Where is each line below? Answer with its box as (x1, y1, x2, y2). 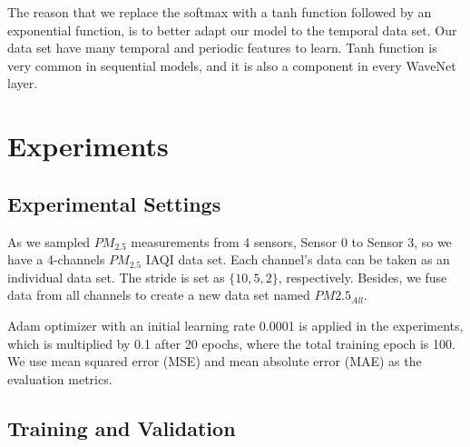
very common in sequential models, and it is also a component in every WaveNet (7, 55, 456, 74)
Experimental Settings (7, 189, 221, 217)
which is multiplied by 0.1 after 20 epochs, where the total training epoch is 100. (7, 333, 455, 353)
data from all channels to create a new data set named (7, 285, 310, 304)
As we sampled (7, 232, 91, 251)
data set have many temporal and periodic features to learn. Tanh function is (7, 38, 437, 57)
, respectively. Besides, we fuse (278, 267, 447, 286)
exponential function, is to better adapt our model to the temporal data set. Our (7, 20, 457, 39)
